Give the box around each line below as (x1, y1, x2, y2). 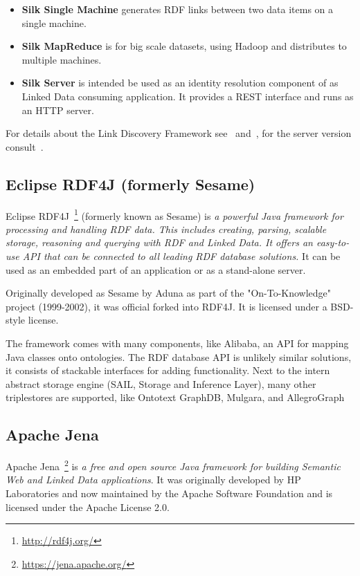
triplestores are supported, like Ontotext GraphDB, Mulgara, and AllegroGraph (6, 390, 345, 405)
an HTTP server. (21, 102, 94, 117)
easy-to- (316, 235, 350, 250)
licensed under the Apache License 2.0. (6, 499, 170, 514)
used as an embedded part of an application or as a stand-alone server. (6, 262, 306, 277)
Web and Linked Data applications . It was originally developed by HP (6, 472, 301, 487)
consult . (6, 139, 44, 154)
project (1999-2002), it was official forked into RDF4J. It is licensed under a (6, 299, 327, 313)
